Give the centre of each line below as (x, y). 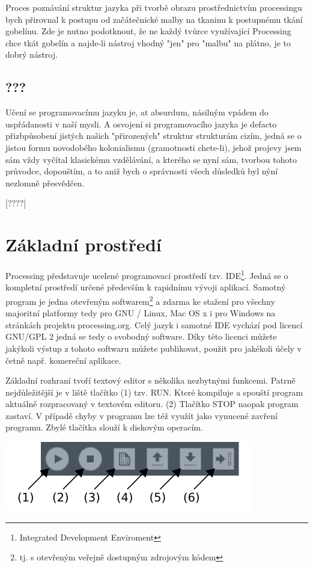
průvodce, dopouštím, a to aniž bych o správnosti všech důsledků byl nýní (142, 171)
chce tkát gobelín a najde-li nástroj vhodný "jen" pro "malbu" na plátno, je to (148, 42)
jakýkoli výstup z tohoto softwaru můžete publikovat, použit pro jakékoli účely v (153, 348)
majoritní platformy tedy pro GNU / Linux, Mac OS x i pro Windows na (141, 313)
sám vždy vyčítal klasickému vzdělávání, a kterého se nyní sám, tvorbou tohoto (151, 159)
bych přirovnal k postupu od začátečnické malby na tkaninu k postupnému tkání (154, 19)
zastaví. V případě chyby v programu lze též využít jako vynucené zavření (141, 415)
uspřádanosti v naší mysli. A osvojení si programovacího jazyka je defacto (141, 124)
